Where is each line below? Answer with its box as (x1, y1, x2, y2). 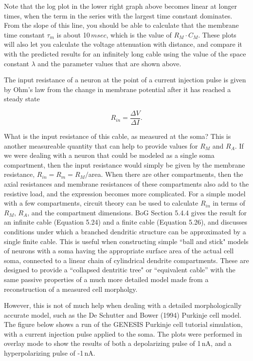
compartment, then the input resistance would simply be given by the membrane (4, 159, 245, 170)
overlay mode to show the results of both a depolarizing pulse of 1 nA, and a (4, 338, 232, 348)
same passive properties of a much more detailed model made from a (4, 274, 209, 284)
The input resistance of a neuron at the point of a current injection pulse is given (4, 75, 246, 85)
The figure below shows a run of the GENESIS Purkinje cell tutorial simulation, (4, 319, 243, 329)
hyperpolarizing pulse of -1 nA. (4, 348, 95, 358)
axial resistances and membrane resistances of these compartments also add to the (4, 178, 249, 189)
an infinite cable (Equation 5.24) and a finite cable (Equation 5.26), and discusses (4, 217, 248, 227)
